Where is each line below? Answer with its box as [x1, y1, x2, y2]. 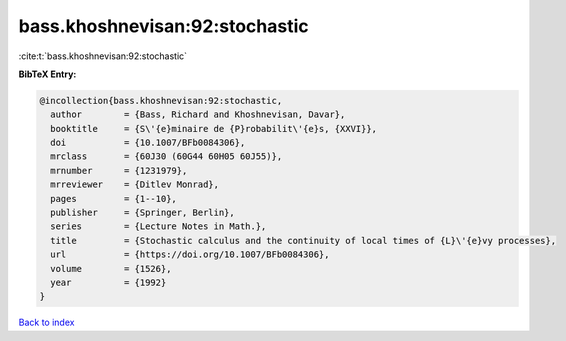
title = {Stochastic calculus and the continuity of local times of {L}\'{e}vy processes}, [50, 235, 557, 246]
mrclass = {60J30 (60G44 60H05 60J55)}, [50, 151, 283, 162]
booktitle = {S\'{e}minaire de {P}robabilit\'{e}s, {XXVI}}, [50, 123, 378, 134]
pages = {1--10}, [50, 193, 177, 204]
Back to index [18, 316, 75, 329]
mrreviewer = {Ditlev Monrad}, [50, 179, 220, 190]
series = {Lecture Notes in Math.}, [50, 221, 267, 232]
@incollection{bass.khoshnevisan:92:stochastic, [39, 95, 283, 106]
